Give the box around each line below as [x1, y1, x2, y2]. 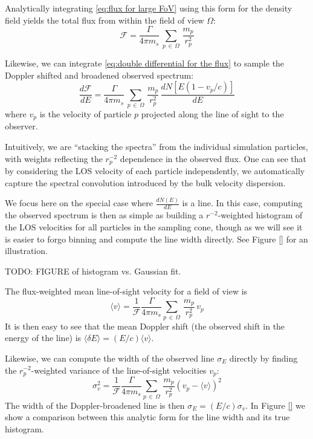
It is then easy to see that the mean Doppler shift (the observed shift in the [5, 319, 285, 332]
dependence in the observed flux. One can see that [120, 152, 307, 164]
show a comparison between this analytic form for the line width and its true [5, 411, 290, 423]
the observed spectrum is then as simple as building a [5, 209, 204, 221]
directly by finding [229, 351, 298, 364]
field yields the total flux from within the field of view [5, 13, 204, 26]
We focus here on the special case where [5, 197, 153, 209]
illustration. [5, 244, 48, 257]
